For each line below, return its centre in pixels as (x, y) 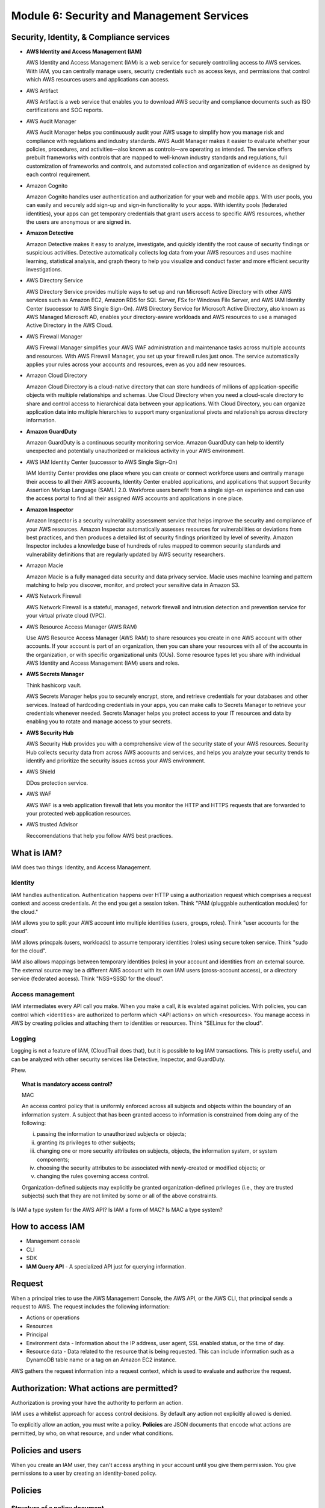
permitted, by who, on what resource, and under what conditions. (92, 1433)
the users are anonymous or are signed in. (79, 222)
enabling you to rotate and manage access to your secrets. (99, 721)
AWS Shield (41, 771)
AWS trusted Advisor (52, 825)
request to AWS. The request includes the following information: (91, 1307)
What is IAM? (37, 853)
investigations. (44, 270)
